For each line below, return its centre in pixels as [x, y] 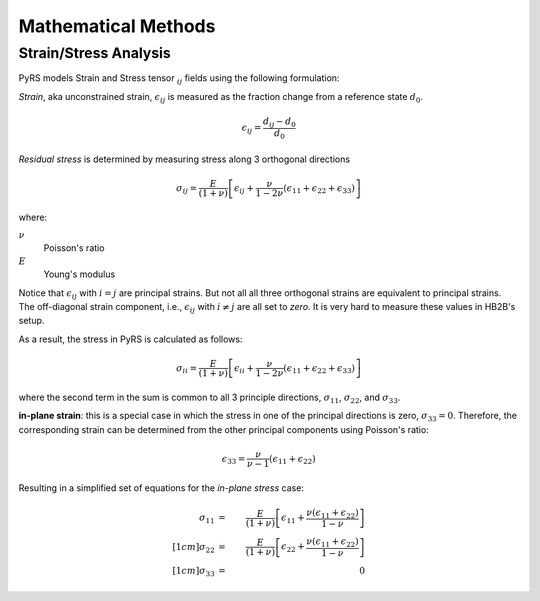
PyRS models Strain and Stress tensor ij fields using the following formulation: [179, 79]
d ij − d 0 [280, 122]
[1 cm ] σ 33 [193, 572]
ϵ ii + [244, 369]
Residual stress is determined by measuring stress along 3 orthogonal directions [184, 159]
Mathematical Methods [117, 26]
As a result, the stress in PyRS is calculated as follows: [130, 339]
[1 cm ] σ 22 [193, 548]
